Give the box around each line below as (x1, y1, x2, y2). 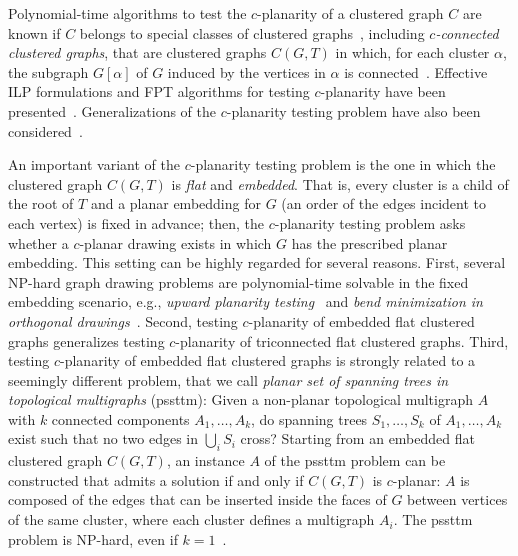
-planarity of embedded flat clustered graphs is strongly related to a (60, 350, 476, 371)
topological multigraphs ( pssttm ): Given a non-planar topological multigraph (8, 389, 474, 410)
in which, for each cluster (335, 42, 490, 63)
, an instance (166, 450, 245, 471)
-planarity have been (320, 81, 446, 102)
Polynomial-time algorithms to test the (8, 3, 247, 23)
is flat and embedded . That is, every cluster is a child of (171, 173, 509, 194)
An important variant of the (8, 154, 180, 175)
